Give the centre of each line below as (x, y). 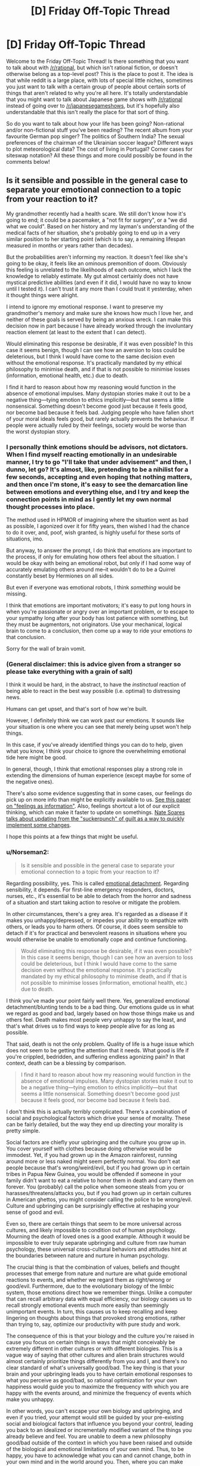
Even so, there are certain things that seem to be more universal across (94, 1223)
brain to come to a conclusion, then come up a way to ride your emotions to (99, 631)
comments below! (28, 161)
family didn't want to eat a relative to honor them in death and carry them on (100, 1180)
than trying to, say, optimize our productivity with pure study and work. (93, 1324)
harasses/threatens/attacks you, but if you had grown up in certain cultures (99, 1193)
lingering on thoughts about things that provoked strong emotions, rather (96, 1318)
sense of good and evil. (35, 1212)
